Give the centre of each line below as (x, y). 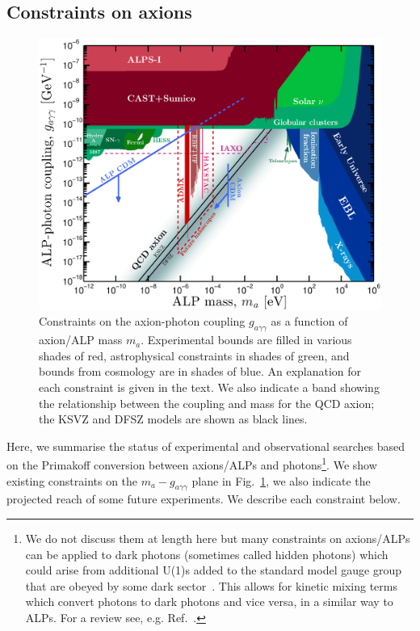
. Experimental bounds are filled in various (246, 340)
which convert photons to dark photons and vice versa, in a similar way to (209, 602)
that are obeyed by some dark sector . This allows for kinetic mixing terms (212, 585)
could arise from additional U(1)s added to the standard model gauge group (213, 570)
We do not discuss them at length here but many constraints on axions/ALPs (218, 538)
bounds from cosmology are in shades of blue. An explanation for (200, 371)
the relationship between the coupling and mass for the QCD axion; (207, 403)
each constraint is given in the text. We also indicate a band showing (209, 387)
